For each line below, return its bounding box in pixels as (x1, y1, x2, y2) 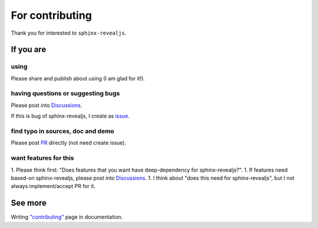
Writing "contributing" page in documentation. (11, 213, 123, 220)
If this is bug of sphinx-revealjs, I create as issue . (11, 112, 130, 120)
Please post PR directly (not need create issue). (11, 139, 127, 146)
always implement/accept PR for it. (11, 183, 96, 190)
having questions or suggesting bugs (11, 89, 120, 98)
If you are (11, 45, 47, 55)
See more (11, 198, 47, 208)
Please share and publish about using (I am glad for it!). (11, 75, 145, 82)
